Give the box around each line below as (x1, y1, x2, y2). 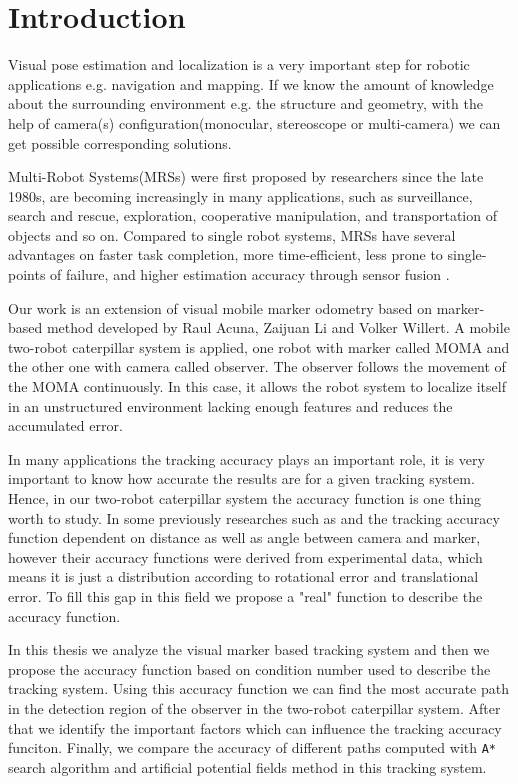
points (8, 264, 46, 285)
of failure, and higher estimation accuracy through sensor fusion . (50, 264, 450, 285)
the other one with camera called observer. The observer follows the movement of (8, 356, 506, 377)
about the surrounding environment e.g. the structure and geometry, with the (8, 93, 483, 114)
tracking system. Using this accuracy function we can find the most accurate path (8, 678, 509, 699)
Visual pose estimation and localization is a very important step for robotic (8, 54, 470, 75)
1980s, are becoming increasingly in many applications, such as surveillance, (8, 185, 473, 206)
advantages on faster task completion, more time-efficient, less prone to (8, 244, 443, 265)
